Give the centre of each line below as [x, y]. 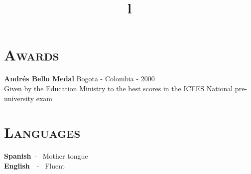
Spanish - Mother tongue [46, 156]
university [19, 98]
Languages [42, 132]
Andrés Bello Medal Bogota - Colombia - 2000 [79, 79]
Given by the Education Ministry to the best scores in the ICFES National [119, 88]
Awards [32, 55]
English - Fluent [35, 165]
